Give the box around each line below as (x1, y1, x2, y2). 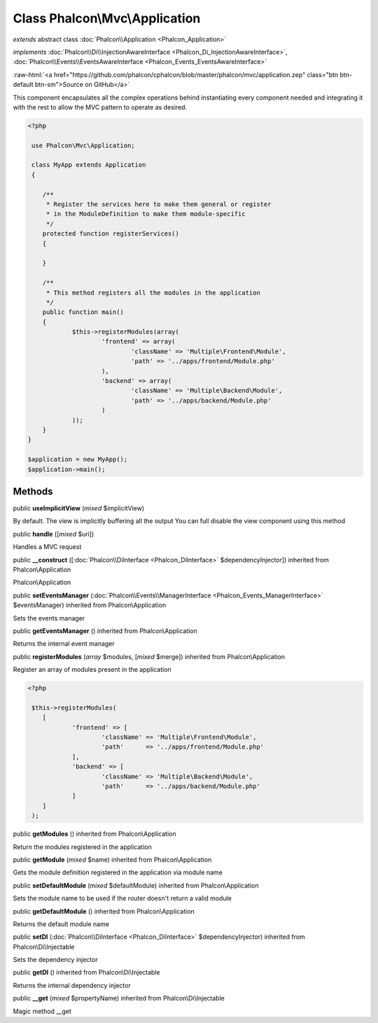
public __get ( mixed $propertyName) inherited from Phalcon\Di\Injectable (13, 994, 225, 1003)
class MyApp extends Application (31, 161, 146, 169)
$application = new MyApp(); (27, 456, 128, 463)
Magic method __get (13, 1007, 71, 1015)
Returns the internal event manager (13, 639, 115, 648)
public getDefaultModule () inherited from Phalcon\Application (13, 907, 195, 915)
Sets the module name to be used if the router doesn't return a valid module (13, 894, 232, 902)
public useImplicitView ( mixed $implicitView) (13, 504, 145, 513)
